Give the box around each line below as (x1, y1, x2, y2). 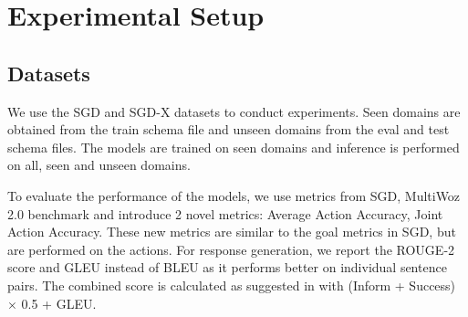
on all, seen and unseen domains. (7, 155, 191, 174)
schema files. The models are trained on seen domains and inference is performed (7, 137, 460, 156)
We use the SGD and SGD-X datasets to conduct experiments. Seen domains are (7, 101, 461, 121)
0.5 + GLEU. (21, 293, 97, 312)
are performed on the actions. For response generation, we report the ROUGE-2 (7, 239, 455, 259)
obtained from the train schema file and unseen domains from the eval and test (7, 120, 450, 139)
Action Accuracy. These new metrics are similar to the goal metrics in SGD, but (7, 222, 456, 241)
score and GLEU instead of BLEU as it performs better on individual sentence (7, 258, 447, 277)
